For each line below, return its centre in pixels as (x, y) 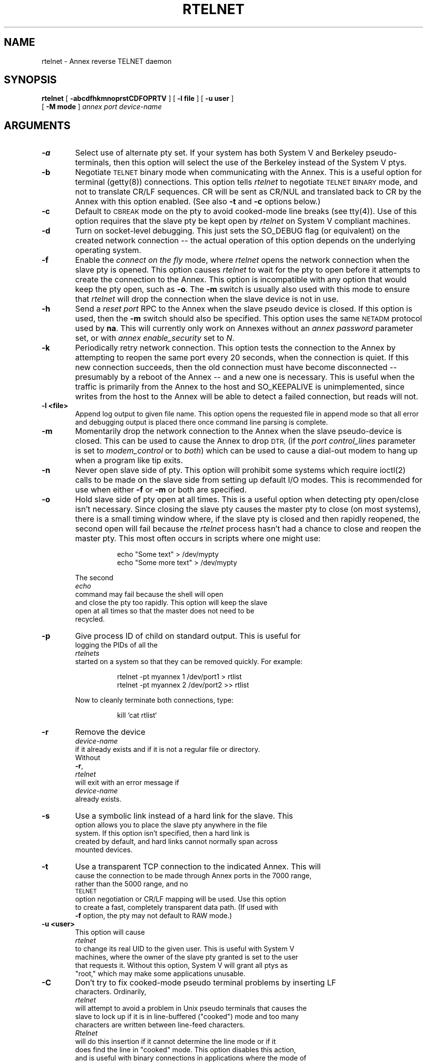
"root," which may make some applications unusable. (160, 974)
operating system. (108, 250)
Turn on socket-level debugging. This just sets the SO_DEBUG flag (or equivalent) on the (238, 231)
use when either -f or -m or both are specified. (161, 490)
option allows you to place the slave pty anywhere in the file (171, 825)
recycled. (90, 619)
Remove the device (110, 732)
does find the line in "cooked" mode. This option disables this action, (186, 1050)
